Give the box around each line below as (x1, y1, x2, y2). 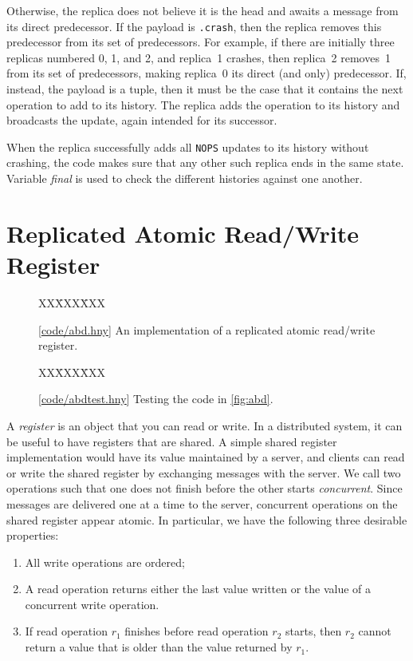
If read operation (25, 623, 108, 639)
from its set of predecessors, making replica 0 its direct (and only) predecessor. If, (6, 65, 407, 81)
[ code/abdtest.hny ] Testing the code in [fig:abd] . (38, 390, 273, 407)
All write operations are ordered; (25, 553, 185, 570)
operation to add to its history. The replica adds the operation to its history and (6, 96, 400, 113)
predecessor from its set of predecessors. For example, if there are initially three (6, 34, 395, 50)
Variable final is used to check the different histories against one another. (6, 170, 363, 187)
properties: (6, 527, 59, 544)
